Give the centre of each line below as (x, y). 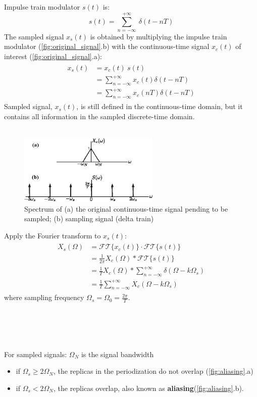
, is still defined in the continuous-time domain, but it (160, 106)
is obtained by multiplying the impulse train (159, 36)
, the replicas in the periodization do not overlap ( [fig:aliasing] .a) (153, 371)
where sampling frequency (44, 297)
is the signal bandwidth (117, 354)
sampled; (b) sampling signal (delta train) (89, 218)
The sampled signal (34, 36)
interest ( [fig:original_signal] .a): (53, 56)
